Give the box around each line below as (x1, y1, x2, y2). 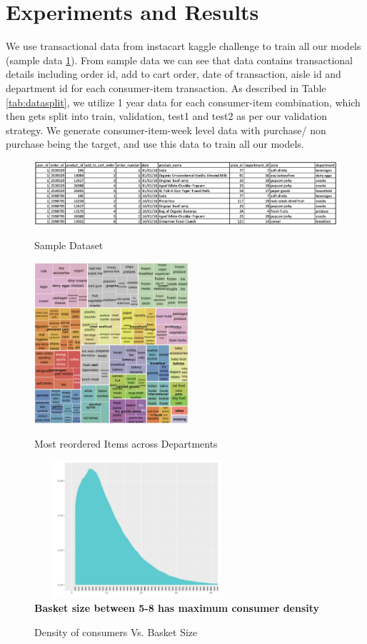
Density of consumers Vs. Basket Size (34, 624, 198, 639)
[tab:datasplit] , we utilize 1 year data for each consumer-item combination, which (6, 94, 361, 109)
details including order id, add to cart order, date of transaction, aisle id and (6, 66, 341, 81)
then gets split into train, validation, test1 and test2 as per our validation (6, 109, 328, 124)
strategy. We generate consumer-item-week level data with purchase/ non (6, 122, 326, 137)
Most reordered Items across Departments (34, 436, 218, 451)
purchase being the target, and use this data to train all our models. (6, 136, 304, 151)
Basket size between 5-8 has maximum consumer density (34, 600, 320, 615)
